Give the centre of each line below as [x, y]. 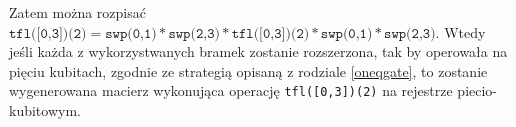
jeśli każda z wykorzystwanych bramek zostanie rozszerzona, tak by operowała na [258, 51]
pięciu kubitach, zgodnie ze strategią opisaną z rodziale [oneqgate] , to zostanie [248, 70]
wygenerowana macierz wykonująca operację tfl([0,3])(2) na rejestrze [231, 90]
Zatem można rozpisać [77, 12]
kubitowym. [45, 110]
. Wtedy [460, 31]
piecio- [477, 90]
